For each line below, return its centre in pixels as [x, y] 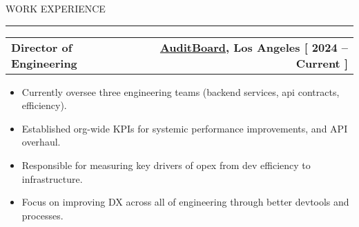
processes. [42, 215]
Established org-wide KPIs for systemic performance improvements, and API [185, 128]
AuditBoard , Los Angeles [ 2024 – [254, 47]
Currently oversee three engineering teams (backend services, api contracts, [181, 91]
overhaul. [41, 142]
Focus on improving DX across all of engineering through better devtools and [185, 202]
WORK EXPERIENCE [56, 8]
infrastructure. [52, 178]
